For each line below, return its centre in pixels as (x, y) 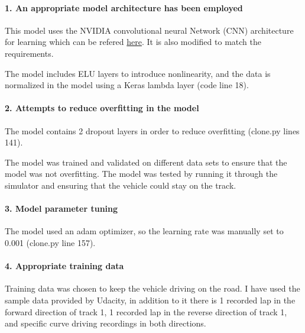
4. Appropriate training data (64, 266)
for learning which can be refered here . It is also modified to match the (133, 42)
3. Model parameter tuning (61, 208)
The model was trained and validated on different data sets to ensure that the (146, 162)
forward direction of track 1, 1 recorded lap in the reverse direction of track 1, (146, 311)
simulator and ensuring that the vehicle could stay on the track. (121, 185)
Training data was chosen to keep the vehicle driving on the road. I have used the (152, 288)
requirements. (29, 53)
